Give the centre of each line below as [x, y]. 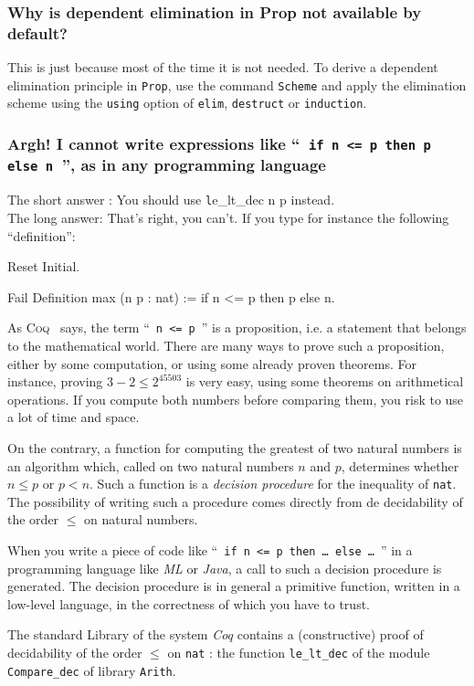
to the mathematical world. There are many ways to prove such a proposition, [226, 345]
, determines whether [400, 465]
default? [37, 32]
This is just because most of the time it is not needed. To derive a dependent [223, 67]
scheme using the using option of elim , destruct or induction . [187, 103]
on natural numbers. [141, 519]
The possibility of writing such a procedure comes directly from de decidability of [235, 501]
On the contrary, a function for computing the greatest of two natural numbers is [235, 447]
